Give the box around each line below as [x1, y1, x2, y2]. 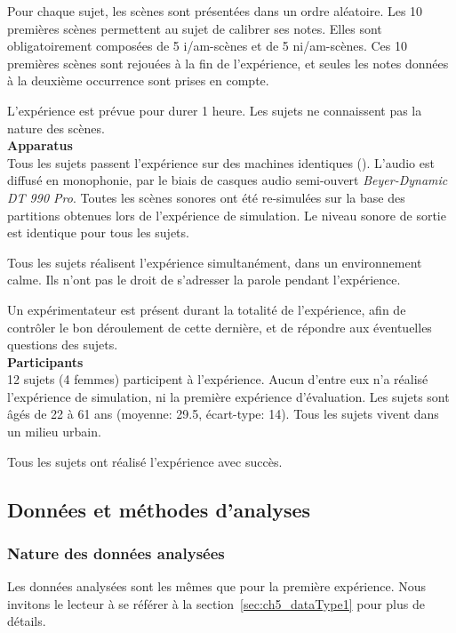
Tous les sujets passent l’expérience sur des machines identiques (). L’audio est [7, 153, 435, 172]
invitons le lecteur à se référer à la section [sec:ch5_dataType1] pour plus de [7, 594, 425, 613]
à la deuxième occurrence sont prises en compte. [7, 71, 269, 90]
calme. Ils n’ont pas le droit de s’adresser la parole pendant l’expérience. [7, 270, 401, 289]
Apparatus [7, 136, 73, 155]
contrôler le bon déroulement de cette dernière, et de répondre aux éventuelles [7, 317, 432, 336]
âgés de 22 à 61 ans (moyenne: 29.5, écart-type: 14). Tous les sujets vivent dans [7, 405, 439, 423]
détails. [7, 612, 46, 630]
